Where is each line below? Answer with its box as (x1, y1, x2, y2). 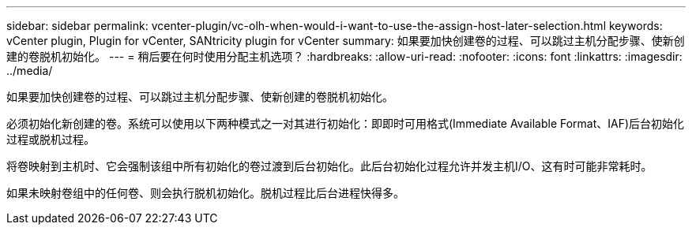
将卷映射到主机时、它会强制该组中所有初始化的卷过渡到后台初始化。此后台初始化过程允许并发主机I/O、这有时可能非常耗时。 (6, 159, 653, 173)
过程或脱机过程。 (6, 132, 95, 146)
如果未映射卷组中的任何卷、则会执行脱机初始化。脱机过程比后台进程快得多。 (6, 186, 404, 199)
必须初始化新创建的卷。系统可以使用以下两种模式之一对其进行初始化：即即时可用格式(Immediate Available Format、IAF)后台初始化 (6, 117, 685, 130)
